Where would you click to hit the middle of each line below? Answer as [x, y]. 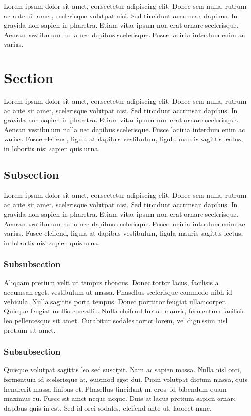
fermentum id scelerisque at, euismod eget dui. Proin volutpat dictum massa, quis [126, 379]
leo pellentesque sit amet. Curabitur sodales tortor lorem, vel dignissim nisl [116, 321]
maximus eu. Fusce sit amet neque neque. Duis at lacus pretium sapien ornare [120, 398]
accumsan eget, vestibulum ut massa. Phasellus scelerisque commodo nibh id [118, 292]
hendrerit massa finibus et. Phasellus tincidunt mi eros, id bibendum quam [115, 389]
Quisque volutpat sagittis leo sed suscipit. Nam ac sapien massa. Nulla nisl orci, [123, 370]
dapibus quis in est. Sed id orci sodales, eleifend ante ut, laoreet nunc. [108, 407]
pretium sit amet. [30, 330]
